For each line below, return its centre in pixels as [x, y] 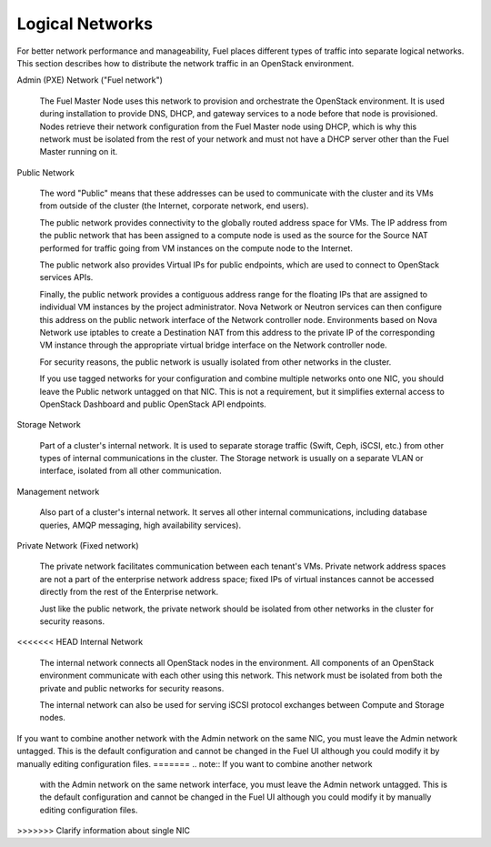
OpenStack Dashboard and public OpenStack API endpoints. [153, 404]
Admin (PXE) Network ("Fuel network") [90, 80]
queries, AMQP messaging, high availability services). [140, 525]
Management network [58, 491]
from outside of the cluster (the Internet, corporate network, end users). [174, 206]
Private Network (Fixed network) [78, 546]
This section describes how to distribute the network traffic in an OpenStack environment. [185, 63]
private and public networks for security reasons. [132, 688]
